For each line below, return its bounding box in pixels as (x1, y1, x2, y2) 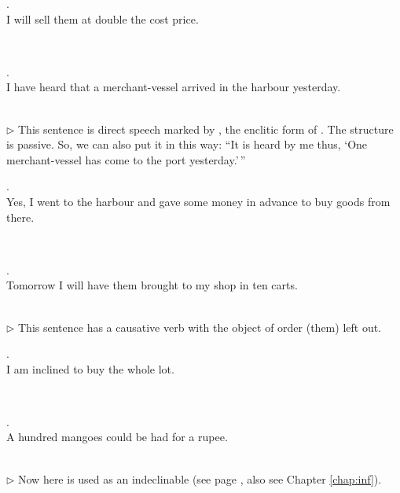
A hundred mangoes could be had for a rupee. (6, 429, 228, 445)
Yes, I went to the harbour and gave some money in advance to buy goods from (6, 193, 391, 209)
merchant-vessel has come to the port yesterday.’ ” (6, 151, 246, 167)
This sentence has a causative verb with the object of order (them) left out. (18, 318, 382, 335)
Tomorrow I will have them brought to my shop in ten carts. (6, 277, 298, 293)
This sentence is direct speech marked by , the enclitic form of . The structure (18, 120, 394, 137)
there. (6, 208, 35, 225)
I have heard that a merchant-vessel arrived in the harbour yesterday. (6, 79, 341, 95)
